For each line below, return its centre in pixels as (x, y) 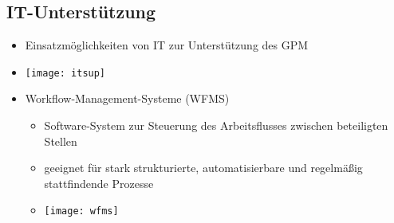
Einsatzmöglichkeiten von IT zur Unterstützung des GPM (167, 45)
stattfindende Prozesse (99, 183)
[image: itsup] (65, 73)
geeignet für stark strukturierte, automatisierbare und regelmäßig (203, 168)
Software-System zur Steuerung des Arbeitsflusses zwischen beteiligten (216, 125)
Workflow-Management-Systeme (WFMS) (127, 98)
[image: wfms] (81, 211)
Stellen (61, 141)
